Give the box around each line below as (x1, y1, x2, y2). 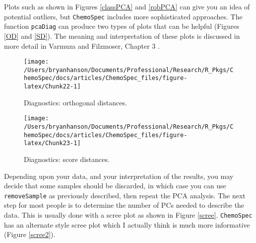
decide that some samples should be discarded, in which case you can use (4, 180, 226, 191)
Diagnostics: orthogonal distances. (24, 97, 127, 107)
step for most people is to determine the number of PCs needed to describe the (4, 200, 245, 210)
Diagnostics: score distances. (24, 154, 110, 164)
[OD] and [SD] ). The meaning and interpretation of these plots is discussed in (4, 30, 240, 41)
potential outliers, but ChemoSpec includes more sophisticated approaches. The (4, 11, 243, 21)
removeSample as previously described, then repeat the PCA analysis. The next (4, 190, 246, 200)
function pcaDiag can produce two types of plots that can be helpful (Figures (4, 21, 240, 31)
